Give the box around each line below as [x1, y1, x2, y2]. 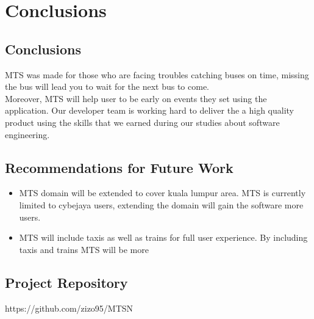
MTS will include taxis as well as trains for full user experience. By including [19, 231, 308, 244]
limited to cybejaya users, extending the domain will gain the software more [19, 198, 304, 211]
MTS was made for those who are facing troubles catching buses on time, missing [5, 68, 309, 81]
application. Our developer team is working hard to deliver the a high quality [5, 104, 294, 117]
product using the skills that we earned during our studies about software [5, 116, 280, 128]
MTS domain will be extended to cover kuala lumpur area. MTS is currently [19, 186, 306, 199]
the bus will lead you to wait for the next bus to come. [5, 80, 210, 93]
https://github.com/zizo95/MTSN [5, 301, 134, 314]
